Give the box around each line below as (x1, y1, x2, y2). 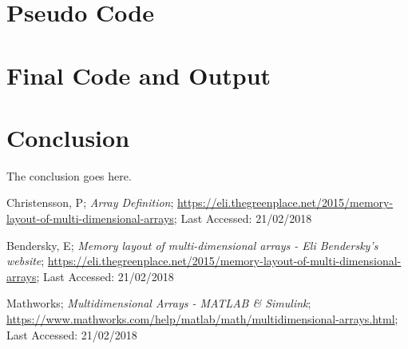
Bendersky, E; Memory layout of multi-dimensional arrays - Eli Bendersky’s (6, 236, 378, 253)
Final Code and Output (6, 58, 271, 91)
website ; (6, 252, 45, 269)
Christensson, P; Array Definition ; (6, 194, 174, 211)
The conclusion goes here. (6, 167, 132, 184)
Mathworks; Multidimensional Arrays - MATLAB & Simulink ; (6, 295, 311, 311)
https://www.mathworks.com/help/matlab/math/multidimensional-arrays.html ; (6, 311, 398, 327)
